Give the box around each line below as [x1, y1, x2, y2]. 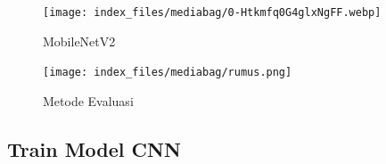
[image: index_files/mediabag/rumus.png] [43, 66, 292, 79]
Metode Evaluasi [43, 91, 134, 110]
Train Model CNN [7, 135, 181, 162]
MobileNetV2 [43, 31, 116, 50]
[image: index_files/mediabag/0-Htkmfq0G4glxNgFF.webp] [43, 6, 382, 19]
